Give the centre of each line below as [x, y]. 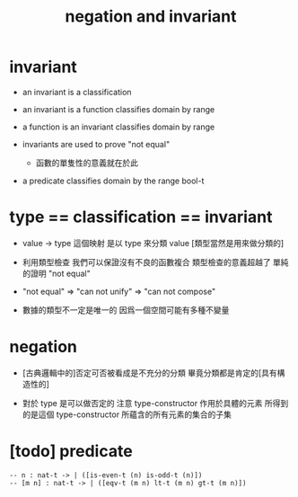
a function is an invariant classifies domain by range [118, 127]
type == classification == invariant [141, 217]
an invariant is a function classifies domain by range [118, 109]
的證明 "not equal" [57, 273]
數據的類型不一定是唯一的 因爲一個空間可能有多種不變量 [126, 310]
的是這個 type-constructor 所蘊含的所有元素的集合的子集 [127, 414]
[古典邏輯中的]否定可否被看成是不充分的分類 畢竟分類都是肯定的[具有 [150, 373]
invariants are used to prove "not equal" [96, 144]
